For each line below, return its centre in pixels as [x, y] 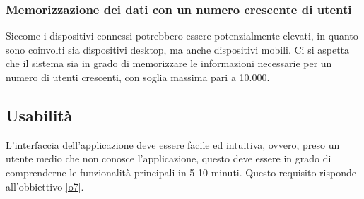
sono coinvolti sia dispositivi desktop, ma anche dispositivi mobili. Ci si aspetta [178, 49]
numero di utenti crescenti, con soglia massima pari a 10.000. [138, 77]
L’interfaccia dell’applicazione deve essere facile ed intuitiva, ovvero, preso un [173, 144]
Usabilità [39, 115]
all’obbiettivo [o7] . [45, 186]
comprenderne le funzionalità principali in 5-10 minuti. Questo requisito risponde [181, 172]
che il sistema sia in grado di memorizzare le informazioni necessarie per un [169, 63]
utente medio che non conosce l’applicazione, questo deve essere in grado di [169, 158]
